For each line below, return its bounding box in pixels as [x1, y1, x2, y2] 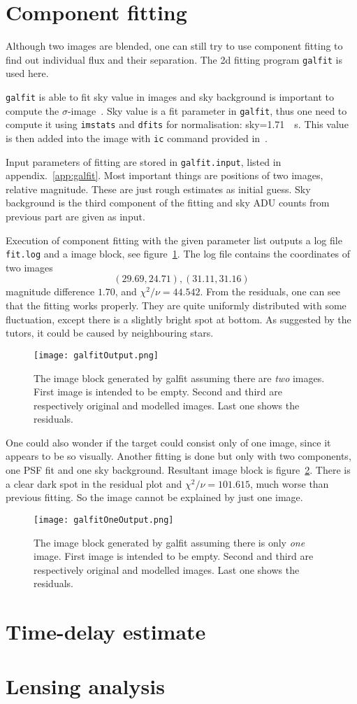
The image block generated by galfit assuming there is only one [34, 535, 305, 549]
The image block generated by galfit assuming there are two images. [34, 370, 325, 385]
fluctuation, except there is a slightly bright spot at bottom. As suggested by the [6, 311, 351, 326]
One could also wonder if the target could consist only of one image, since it [6, 435, 331, 449]
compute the [6, 103, 59, 118]
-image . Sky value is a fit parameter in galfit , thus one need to [67, 103, 347, 118]
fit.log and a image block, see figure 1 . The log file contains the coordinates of [6, 246, 350, 261]
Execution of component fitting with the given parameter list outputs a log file [6, 232, 342, 247]
